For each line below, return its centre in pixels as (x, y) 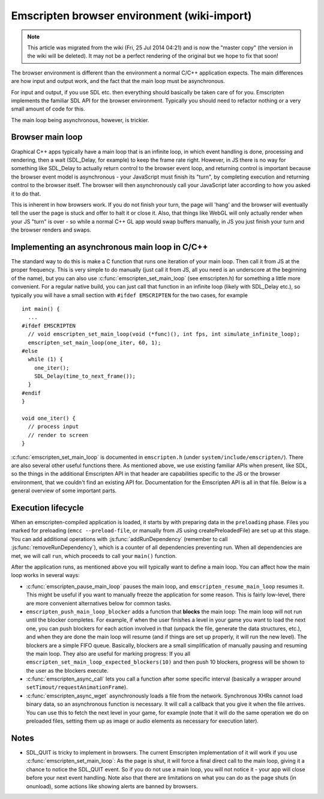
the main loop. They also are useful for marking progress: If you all (108, 654)
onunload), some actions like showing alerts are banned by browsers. (112, 786)
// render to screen (58, 435)
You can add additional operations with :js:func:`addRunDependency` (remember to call (119, 539)
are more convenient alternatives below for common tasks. (99, 603)
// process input (53, 427)
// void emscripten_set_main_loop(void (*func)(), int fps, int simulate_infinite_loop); (164, 334)
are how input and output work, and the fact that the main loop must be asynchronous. (118, 81)
